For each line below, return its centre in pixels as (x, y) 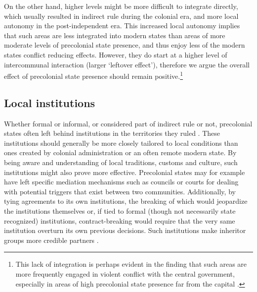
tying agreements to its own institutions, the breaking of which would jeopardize (126, 201)
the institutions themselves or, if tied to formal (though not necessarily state (120, 210)
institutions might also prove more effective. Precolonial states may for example (125, 172)
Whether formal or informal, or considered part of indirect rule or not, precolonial (128, 123)
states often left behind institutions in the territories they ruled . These (112, 133)
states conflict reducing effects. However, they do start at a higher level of (116, 54)
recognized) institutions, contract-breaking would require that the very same (120, 220)
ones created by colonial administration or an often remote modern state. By (120, 152)
